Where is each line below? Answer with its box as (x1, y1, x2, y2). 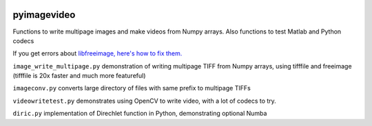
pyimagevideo (12, 9, 76, 21)
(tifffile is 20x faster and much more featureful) (12, 72, 146, 80)
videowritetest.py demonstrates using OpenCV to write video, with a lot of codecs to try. (12, 97, 277, 105)
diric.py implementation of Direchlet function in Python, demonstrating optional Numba (12, 110, 267, 118)
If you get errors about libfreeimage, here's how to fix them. (12, 49, 183, 58)
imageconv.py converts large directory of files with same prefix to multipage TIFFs (12, 84, 251, 92)
